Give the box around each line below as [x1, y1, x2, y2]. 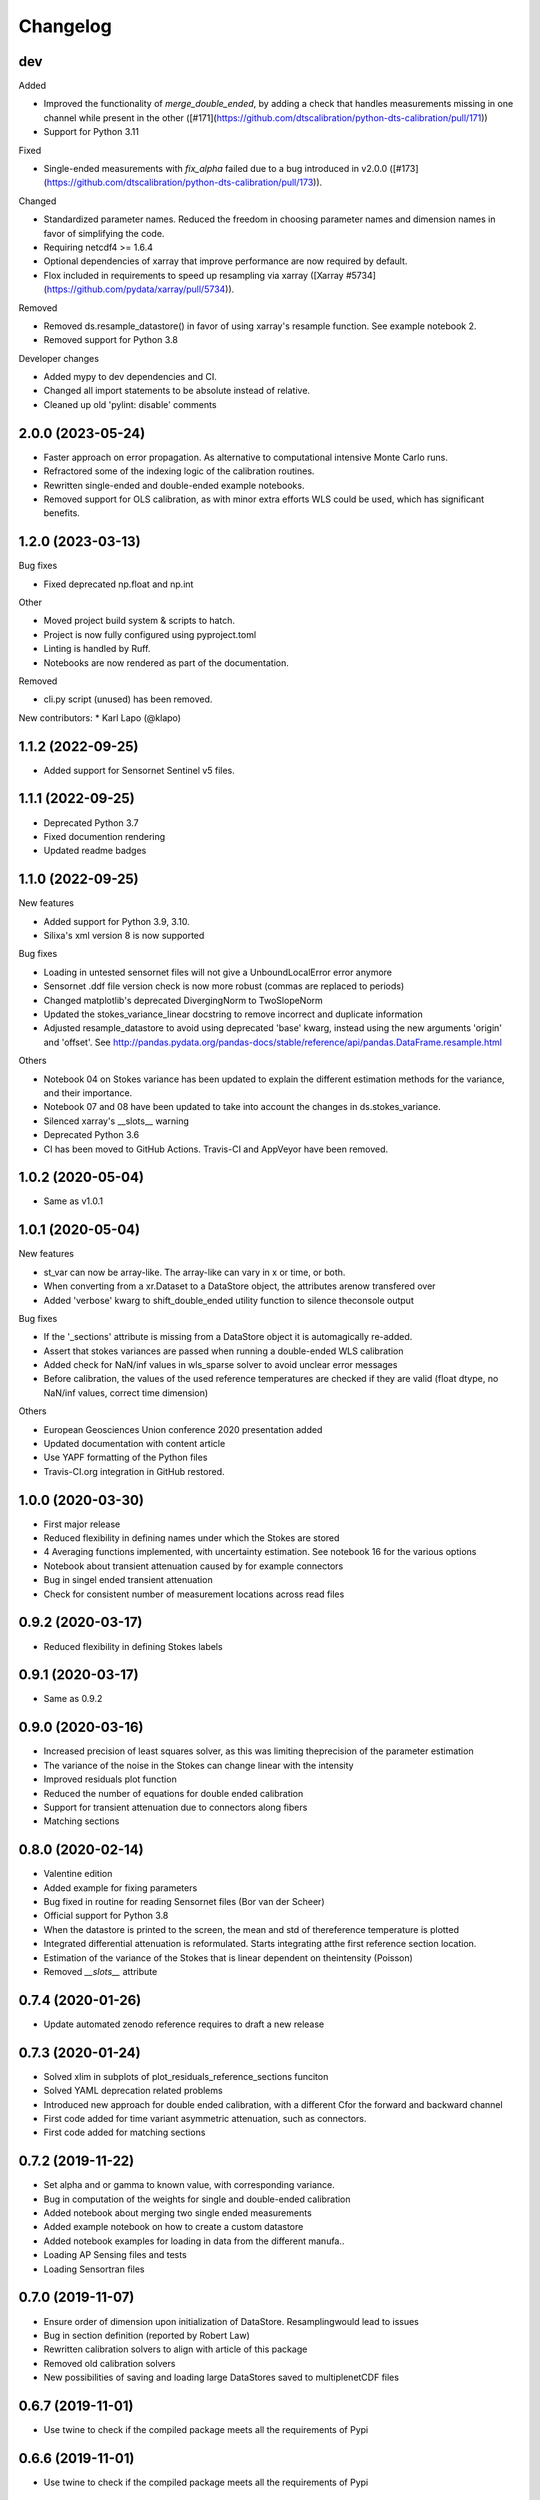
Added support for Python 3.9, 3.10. [43, 915, 190, 927]
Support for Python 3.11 [43, 126, 140, 138]
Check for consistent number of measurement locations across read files [43, 1588, 345, 1600]
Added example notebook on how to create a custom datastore [43, 2221, 304, 2233]
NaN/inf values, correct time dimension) [43, 1386, 209, 1399]
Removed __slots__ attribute [43, 1965, 158, 1977]
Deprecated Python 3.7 [43, 816, 139, 829]
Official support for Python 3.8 [43, 1910, 169, 1922]
